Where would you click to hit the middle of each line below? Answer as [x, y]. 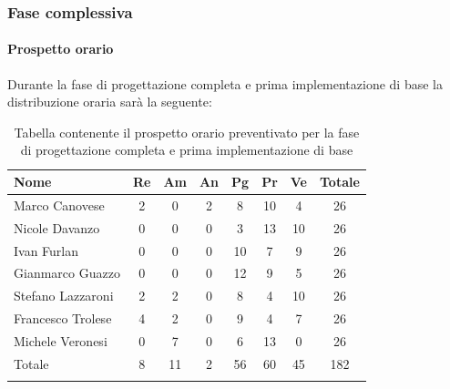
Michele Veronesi [61, 340]
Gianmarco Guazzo [67, 273]
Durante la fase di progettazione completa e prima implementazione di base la [225, 83]
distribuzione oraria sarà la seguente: [110, 102]
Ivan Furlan [46, 250]
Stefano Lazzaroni [64, 296]
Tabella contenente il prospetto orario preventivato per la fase [187, 132]
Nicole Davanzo [57, 227]
